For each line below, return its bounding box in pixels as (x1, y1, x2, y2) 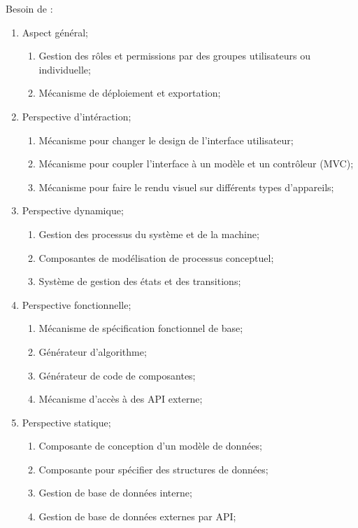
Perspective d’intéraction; (22, 109, 131, 123)
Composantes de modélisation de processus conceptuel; (38, 250, 274, 265)
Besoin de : (6, 1, 53, 15)
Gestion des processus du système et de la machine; (38, 226, 259, 241)
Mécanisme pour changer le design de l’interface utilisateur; (38, 132, 294, 147)
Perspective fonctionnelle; (22, 297, 131, 312)
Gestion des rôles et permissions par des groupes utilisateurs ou (38, 48, 310, 63)
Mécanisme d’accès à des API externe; (38, 391, 203, 406)
